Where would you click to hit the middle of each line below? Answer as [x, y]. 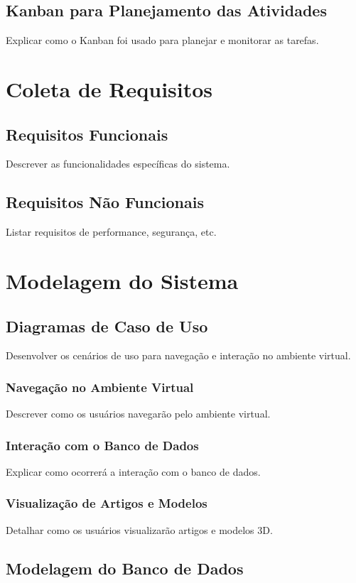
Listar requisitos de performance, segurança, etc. [111, 232]
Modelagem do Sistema [122, 280]
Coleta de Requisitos [109, 88]
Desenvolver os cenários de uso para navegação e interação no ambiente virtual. [178, 355]
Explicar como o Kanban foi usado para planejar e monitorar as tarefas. [162, 40]
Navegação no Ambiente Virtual [100, 387]
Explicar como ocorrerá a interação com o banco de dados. [133, 471]
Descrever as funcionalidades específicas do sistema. [118, 164]
